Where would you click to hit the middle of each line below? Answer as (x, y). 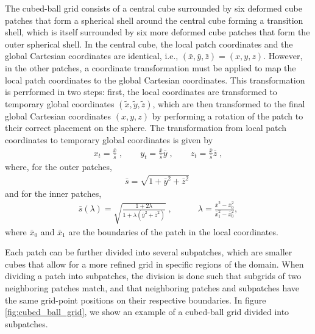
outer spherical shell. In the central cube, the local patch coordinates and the (149, 44)
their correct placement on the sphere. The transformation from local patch (146, 128)
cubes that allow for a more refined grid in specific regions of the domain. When (154, 264)
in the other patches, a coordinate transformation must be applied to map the (150, 67)
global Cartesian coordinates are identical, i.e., (92, 56)
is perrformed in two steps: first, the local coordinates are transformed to (141, 92)
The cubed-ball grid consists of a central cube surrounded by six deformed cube (154, 8)
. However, (283, 56)
